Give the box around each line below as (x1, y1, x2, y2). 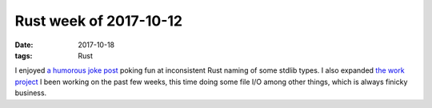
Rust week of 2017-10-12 (14, 12, 183, 30)
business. (14, 88, 47, 98)
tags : (14, 50, 33, 60)
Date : (14, 40, 34, 50)
